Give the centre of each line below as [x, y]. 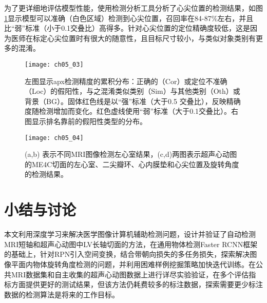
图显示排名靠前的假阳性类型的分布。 [86, 121]
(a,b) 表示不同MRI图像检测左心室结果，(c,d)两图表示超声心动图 [131, 154]
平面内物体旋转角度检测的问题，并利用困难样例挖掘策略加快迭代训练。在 [133, 264]
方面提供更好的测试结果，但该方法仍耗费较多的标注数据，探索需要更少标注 [137, 284]
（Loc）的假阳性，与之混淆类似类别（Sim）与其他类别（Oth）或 [132, 91]
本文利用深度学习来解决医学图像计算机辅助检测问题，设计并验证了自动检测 [130, 234]
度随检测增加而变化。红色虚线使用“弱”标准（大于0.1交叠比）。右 [132, 111]
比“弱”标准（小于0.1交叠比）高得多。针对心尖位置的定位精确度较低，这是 [127, 28]
